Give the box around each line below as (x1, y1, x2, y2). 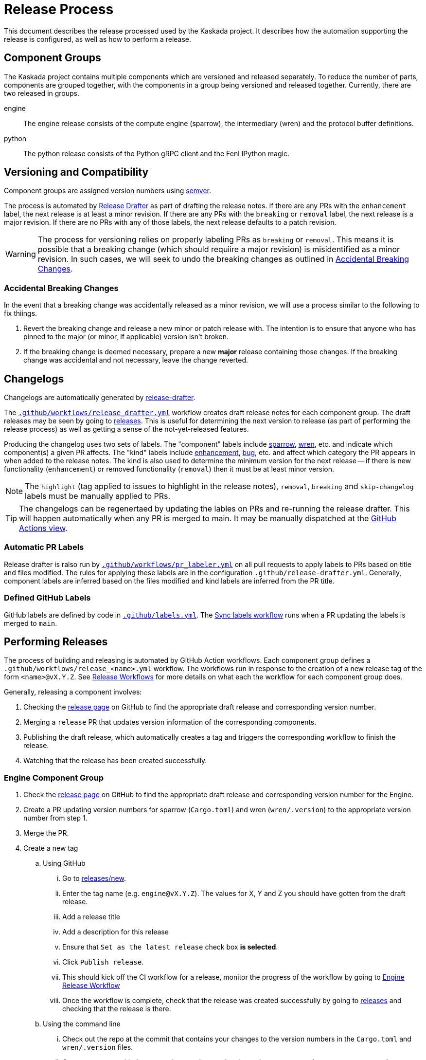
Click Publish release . (62, 958, 144, 967)
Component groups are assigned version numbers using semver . (4, 186, 212, 195)
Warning (5, 249, 36, 259)
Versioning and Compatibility (4, 166, 149, 179)
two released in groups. (4, 89, 80, 97)
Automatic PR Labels (4, 542, 84, 552)
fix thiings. (4, 309, 37, 318)
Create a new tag (23, 844, 78, 853)
